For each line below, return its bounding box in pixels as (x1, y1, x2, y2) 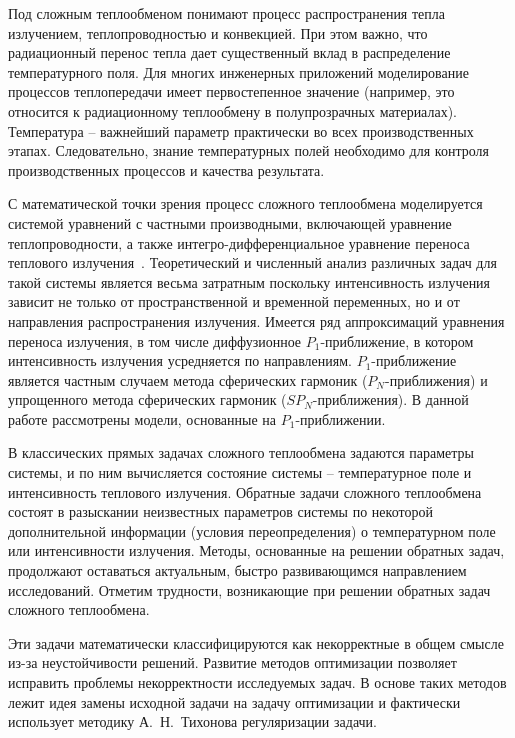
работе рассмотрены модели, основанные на (8, 408, 277, 429)
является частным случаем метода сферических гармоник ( (8, 369, 368, 390)
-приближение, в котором (320, 330, 474, 351)
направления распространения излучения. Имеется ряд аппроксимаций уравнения (8, 310, 505, 331)
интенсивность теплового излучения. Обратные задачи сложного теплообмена (8, 481, 482, 502)
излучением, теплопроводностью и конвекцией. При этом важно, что (8, 22, 428, 43)
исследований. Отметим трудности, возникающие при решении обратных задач (8, 579, 491, 600)
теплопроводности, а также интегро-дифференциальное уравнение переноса (8, 232, 470, 253)
